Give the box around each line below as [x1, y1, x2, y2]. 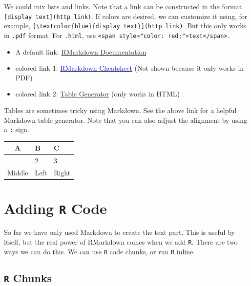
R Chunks [4, 270, 52, 285]
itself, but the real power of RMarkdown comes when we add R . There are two [4, 236, 238, 247]
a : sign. [4, 124, 29, 134]
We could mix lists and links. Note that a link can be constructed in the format [4, 1, 242, 11]
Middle [7, 167, 28, 177]
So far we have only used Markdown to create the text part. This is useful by [4, 227, 235, 237]
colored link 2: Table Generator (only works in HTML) [15, 89, 180, 99]
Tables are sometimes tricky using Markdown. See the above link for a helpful [4, 105, 237, 115]
